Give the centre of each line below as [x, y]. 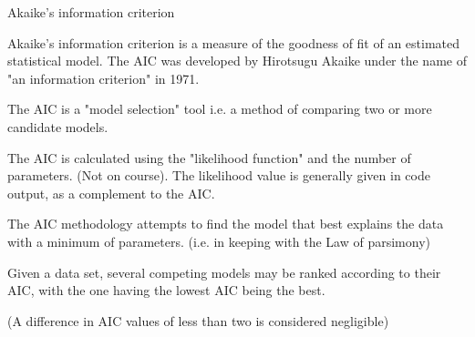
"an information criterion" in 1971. [103, 78]
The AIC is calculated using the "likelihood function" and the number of [209, 157]
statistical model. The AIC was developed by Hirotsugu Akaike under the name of [237, 61]
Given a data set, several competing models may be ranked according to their [224, 272]
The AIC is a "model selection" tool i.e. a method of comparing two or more [220, 109]
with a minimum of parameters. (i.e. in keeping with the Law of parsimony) [219, 241]
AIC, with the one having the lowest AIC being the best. [166, 290]
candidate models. [58, 126]
